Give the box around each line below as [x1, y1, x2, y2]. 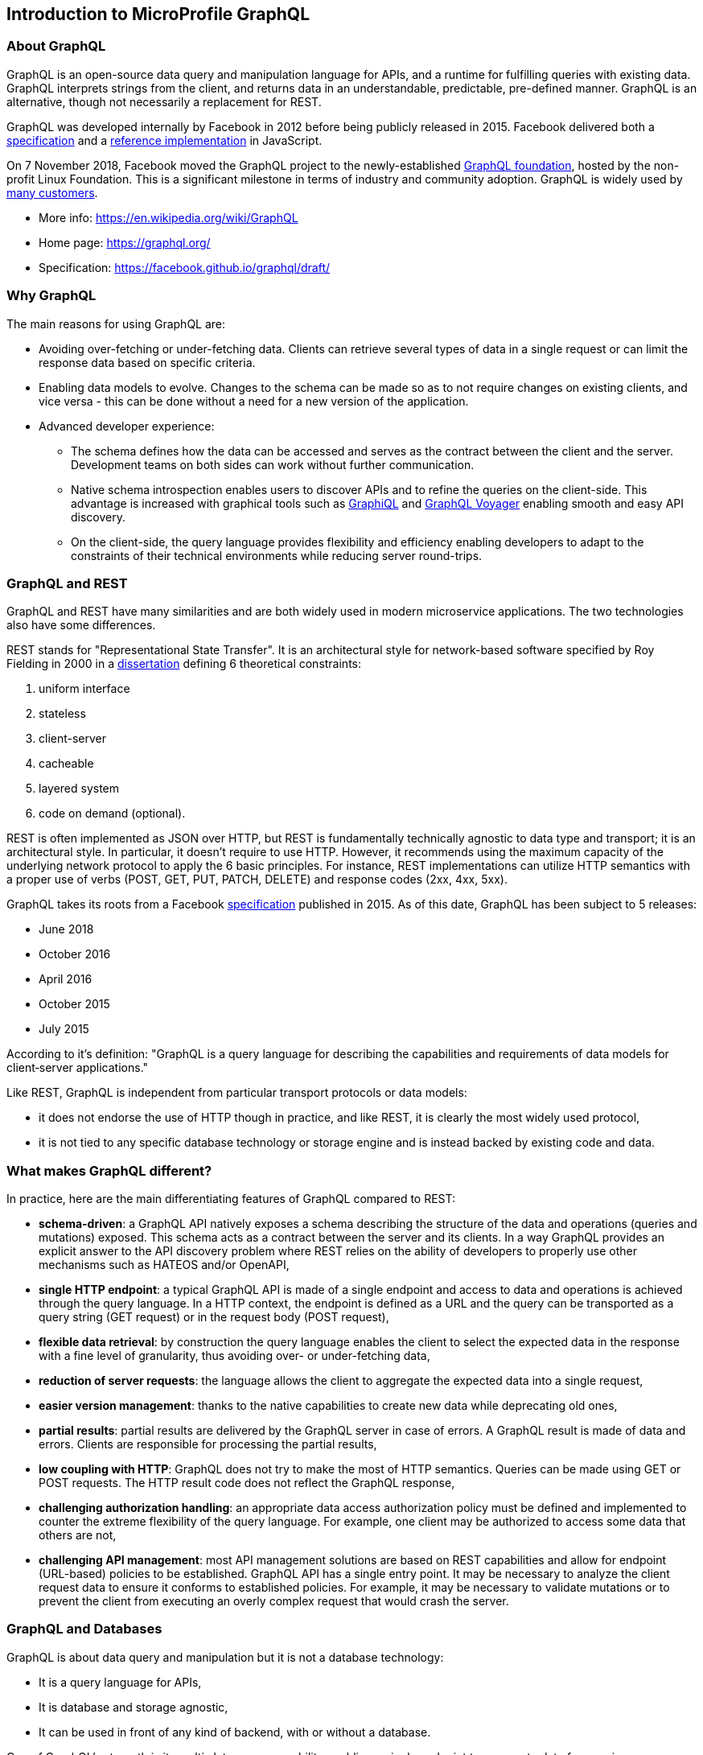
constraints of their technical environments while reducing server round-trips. [71, 548, 483, 562]
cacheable [39, 756, 94, 771]
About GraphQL [6, 38, 106, 55]
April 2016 [39, 972, 92, 987]
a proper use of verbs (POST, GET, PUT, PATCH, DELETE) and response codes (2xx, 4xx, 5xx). [6, 872, 508, 887]
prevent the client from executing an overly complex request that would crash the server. [39, 1594, 509, 1609]
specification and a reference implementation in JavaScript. [6, 133, 323, 147]
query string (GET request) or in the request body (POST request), [39, 1310, 389, 1324]
